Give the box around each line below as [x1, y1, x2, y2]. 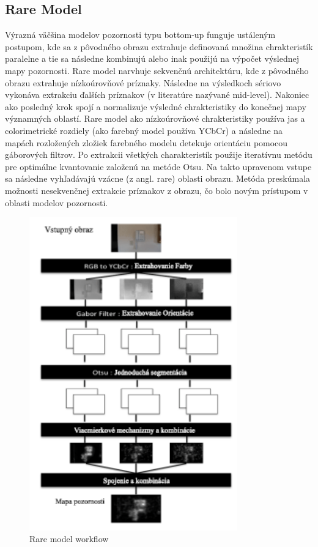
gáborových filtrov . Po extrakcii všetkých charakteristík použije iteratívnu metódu [5, 148, 312, 161]
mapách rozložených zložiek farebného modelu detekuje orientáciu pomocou [5, 136, 288, 149]
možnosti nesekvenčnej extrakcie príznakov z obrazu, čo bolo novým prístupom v [5, 184, 308, 196]
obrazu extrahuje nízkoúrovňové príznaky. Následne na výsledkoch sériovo [5, 76, 281, 89]
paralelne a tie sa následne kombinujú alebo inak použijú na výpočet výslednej [5, 52, 299, 65]
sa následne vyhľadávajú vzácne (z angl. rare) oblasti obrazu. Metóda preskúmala [5, 172, 311, 185]
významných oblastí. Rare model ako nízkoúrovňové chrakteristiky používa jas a [5, 112, 305, 125]
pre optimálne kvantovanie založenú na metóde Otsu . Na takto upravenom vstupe [5, 160, 312, 173]
